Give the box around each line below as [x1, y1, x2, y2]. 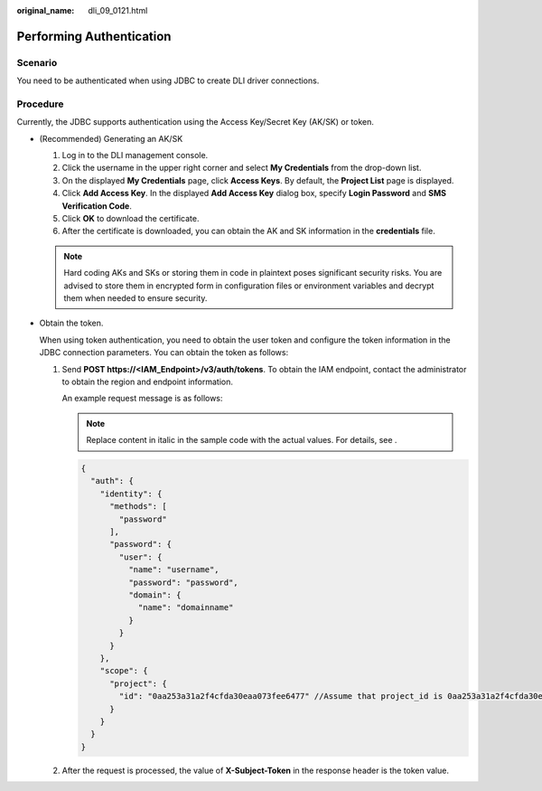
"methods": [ [109, 502, 167, 512]
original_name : [16, 5, 75, 15]
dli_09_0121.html [88, 5, 148, 15]
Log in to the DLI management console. [61, 150, 209, 161]
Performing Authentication [16, 28, 172, 44]
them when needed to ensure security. [63, 292, 208, 303]
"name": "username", [127, 565, 220, 575]
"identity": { [99, 488, 163, 499]
